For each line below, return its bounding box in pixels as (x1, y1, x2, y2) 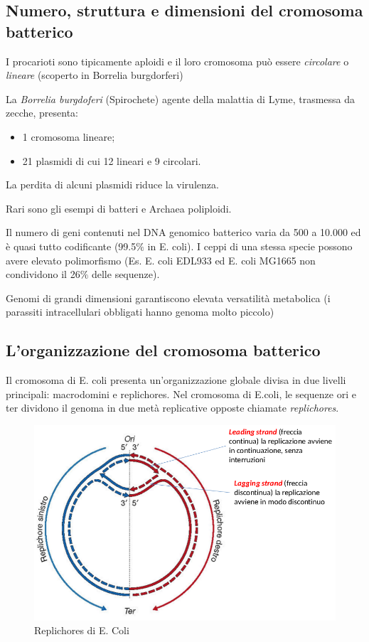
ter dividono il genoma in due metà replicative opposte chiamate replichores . (6, 400, 339, 415)
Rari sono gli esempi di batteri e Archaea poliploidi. (6, 200, 232, 215)
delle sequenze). (91, 267, 160, 282)
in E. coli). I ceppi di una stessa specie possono (147, 238, 353, 253)
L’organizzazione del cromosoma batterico (6, 339, 321, 361)
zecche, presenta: (6, 105, 78, 120)
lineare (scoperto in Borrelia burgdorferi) (6, 68, 183, 82)
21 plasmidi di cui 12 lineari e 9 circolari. (22, 153, 201, 168)
